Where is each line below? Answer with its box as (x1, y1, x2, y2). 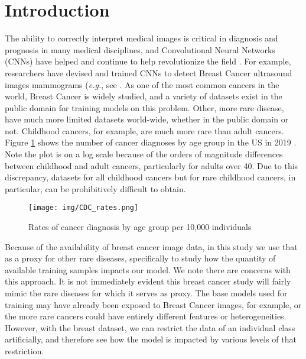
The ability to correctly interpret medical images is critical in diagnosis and (5, 32, 278, 44)
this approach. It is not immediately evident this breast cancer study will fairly (5, 275, 291, 287)
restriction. (5, 345, 44, 357)
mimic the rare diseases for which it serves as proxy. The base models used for (5, 287, 288, 299)
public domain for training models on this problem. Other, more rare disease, (5, 101, 284, 114)
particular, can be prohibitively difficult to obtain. (5, 182, 186, 195)
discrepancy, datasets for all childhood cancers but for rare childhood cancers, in (5, 171, 296, 183)
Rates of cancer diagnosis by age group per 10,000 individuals (28, 221, 252, 233)
